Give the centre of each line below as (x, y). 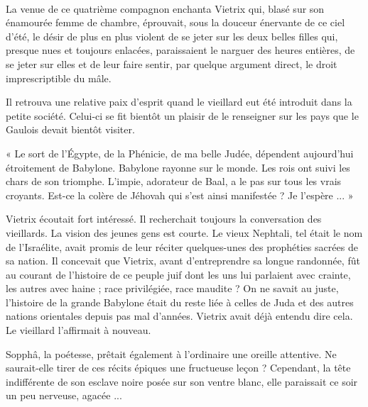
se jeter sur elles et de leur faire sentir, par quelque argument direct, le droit (172, 63)
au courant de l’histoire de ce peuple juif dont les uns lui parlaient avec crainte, (178, 274)
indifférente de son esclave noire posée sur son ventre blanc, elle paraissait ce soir (182, 381)
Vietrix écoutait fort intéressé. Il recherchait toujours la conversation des (164, 219)
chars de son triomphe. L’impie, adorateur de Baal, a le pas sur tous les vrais (174, 181)
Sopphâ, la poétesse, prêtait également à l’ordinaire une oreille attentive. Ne (171, 353)
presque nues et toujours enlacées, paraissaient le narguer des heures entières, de (180, 50)
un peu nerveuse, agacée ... (64, 395)
